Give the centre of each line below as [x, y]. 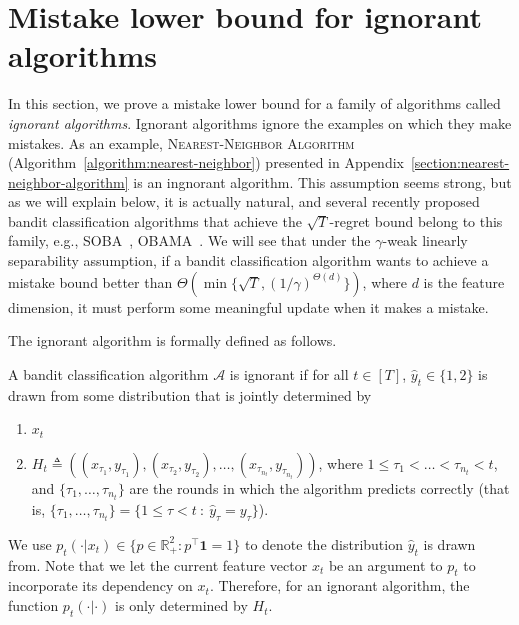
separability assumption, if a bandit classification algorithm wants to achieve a [248, 260]
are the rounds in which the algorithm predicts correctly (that [319, 487]
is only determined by [181, 605]
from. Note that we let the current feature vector [158, 564]
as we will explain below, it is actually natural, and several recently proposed [244, 201]
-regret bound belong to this [416, 220]
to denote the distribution [323, 543]
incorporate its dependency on [100, 585]
